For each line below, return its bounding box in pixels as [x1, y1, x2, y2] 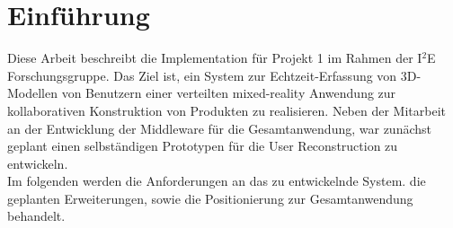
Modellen [7, 83, 58, 102]
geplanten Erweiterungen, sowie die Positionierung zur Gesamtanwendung [7, 189, 413, 207]
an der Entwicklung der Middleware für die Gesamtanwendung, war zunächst [7, 118, 431, 137]
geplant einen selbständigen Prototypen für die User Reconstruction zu [7, 136, 398, 155]
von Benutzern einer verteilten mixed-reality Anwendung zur [61, 83, 396, 102]
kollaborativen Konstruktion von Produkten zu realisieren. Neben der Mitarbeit [7, 101, 446, 119]
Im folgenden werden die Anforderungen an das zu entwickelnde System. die [7, 171, 426, 190]
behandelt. [7, 206, 66, 225]
